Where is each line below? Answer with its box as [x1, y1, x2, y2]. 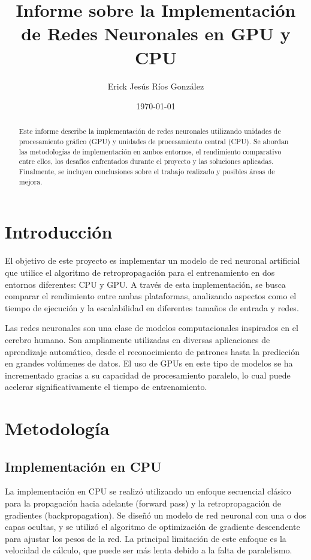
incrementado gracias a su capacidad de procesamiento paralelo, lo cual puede [5, 368, 291, 381]
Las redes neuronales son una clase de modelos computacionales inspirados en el [5, 321, 298, 334]
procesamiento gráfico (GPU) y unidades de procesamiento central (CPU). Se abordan [19, 136, 289, 147]
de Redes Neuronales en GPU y [21, 21, 291, 46]
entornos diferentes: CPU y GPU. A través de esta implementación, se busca [5, 278, 286, 290]
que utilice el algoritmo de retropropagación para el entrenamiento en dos [5, 266, 275, 278]
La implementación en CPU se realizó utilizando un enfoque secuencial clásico [5, 485, 291, 498]
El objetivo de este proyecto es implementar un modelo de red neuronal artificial [5, 254, 300, 267]
